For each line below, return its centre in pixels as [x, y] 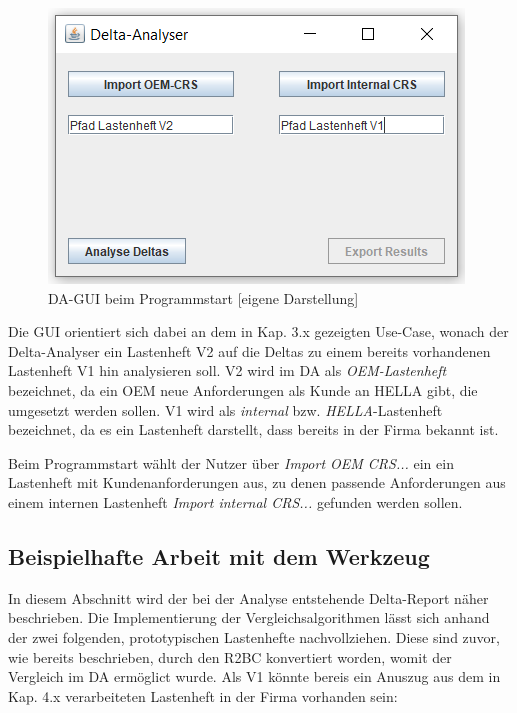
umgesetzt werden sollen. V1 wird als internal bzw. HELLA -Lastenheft [225, 409]
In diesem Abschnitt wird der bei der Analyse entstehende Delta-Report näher [248, 597]
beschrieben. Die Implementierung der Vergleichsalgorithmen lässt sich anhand [249, 617]
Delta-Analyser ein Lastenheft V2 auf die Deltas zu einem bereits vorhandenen [249, 350]
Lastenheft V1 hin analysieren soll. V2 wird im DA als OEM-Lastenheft [227, 370]
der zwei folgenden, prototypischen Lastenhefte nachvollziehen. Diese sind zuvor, [254, 636]
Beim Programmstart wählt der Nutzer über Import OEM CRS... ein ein [231, 462]
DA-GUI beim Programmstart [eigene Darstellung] [203, 297]
